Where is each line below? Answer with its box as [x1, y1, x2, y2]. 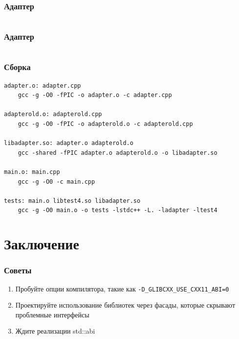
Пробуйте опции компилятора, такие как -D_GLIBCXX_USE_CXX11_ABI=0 [15, 283, 229, 293]
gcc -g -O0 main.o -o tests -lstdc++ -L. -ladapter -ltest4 [18, 207, 217, 214]
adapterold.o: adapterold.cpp [4, 111, 102, 118]
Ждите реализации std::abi [15, 326, 95, 336]
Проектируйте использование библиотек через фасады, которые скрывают [15, 300, 236, 310]
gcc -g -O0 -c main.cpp [18, 178, 95, 185]
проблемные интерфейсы [15, 309, 89, 319]
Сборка [4, 61, 31, 73]
